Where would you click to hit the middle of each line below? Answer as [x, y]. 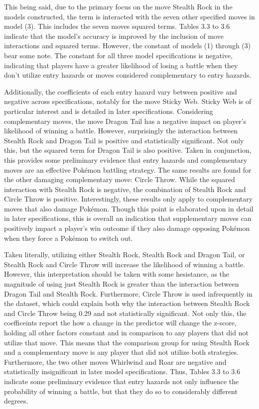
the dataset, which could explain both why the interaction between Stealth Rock [127, 303]
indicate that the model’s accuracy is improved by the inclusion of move [114, 36]
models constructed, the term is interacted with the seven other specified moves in [129, 16]
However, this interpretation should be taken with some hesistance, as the [117, 274]
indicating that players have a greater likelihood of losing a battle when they [121, 65]
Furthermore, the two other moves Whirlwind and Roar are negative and [115, 361]
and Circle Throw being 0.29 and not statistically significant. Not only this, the [125, 313]
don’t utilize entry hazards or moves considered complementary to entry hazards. [128, 75]
